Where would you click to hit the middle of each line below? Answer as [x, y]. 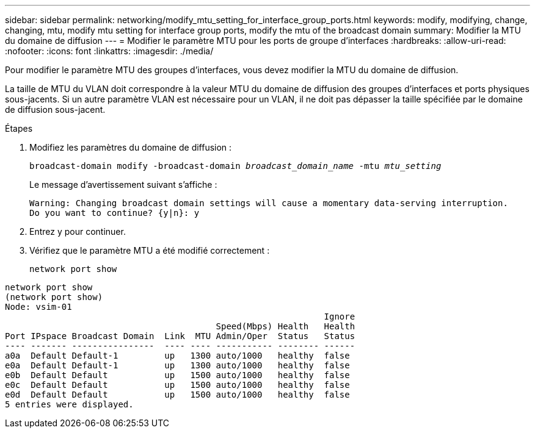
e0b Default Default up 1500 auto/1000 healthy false [177, 375]
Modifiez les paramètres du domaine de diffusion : [131, 147]
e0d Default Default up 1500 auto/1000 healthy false [177, 395]
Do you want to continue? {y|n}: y [115, 213]
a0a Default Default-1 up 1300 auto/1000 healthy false [177, 356]
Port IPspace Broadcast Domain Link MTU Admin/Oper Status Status [180, 336]
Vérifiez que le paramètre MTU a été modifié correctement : [150, 250]
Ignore [340, 317]
